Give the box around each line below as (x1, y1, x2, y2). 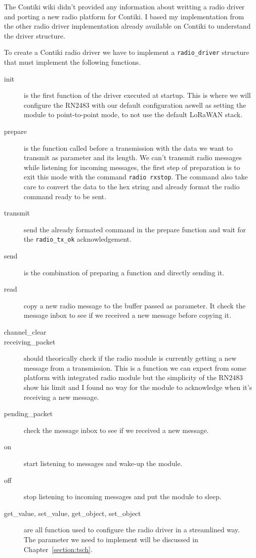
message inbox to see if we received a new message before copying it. (24, 310, 231, 320)
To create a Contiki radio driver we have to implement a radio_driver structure (4, 47, 250, 57)
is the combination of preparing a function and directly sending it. (24, 267, 224, 277)
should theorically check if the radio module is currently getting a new (24, 353, 237, 363)
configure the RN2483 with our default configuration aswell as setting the (24, 99, 246, 110)
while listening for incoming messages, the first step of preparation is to (24, 162, 240, 172)
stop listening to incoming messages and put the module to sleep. (24, 491, 221, 502)
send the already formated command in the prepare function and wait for (24, 224, 246, 234)
